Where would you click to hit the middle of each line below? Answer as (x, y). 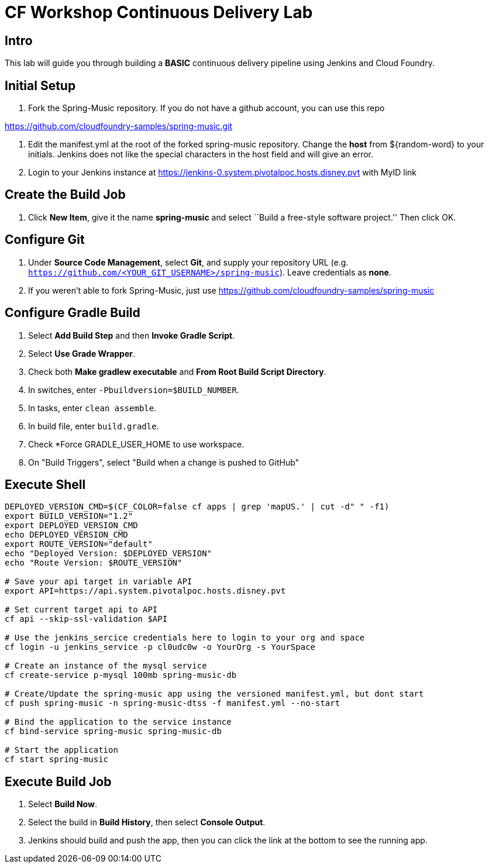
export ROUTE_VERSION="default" (79, 544)
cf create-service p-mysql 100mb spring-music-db (121, 675)
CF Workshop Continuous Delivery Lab (159, 12)
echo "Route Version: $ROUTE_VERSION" (94, 563)
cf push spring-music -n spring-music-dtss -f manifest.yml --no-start (173, 703)
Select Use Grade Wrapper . (82, 353)
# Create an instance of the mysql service (106, 666)
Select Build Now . (63, 804)
